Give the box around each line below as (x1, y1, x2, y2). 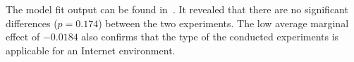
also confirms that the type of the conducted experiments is (81, 29, 339, 44)
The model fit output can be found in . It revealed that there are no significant (6, 2, 348, 16)
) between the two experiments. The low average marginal (98, 15, 349, 30)
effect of (6, 29, 40, 44)
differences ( (6, 15, 58, 30)
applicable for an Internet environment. (6, 42, 176, 57)
